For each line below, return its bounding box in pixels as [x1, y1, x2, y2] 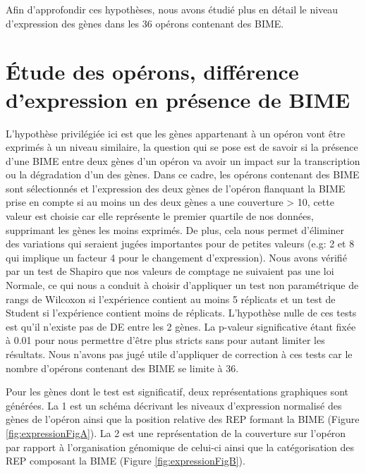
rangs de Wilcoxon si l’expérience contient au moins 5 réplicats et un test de [6, 291, 336, 306]
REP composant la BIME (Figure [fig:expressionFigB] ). [6, 453, 245, 468]
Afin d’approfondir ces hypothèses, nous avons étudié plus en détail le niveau [6, 2, 338, 16]
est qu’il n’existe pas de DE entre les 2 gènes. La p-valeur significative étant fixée [6, 319, 356, 333]
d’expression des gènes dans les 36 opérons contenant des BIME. [6, 16, 284, 30]
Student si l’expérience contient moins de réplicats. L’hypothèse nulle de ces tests [6, 305, 357, 320]
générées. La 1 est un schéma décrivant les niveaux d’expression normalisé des [6, 398, 342, 412]
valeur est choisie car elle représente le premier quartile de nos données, [6, 209, 314, 223]
